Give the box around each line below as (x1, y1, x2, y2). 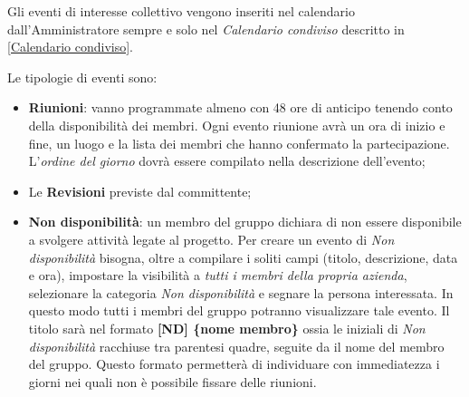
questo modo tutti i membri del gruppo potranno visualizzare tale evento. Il (28, 301, 450, 320)
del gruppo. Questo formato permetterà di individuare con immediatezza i (28, 354, 440, 373)
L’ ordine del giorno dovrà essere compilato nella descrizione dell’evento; (28, 151, 426, 170)
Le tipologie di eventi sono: (7, 67, 158, 86)
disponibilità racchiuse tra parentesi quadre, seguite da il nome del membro (28, 336, 445, 355)
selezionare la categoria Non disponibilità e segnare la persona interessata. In (28, 283, 454, 302)
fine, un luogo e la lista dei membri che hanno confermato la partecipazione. (28, 133, 450, 152)
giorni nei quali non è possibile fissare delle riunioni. (28, 372, 317, 391)
